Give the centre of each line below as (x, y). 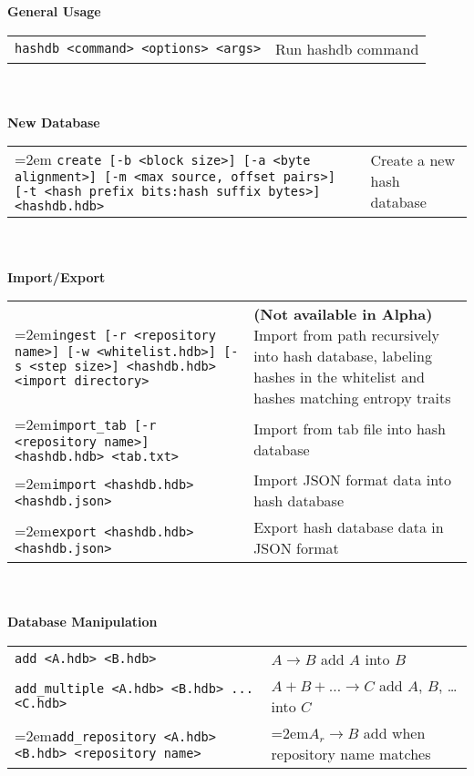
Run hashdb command (347, 48)
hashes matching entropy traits (352, 398)
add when (394, 732)
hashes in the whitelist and (339, 377)
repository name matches (351, 753)
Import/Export (57, 276)
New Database (54, 122)
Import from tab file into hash (350, 428)
